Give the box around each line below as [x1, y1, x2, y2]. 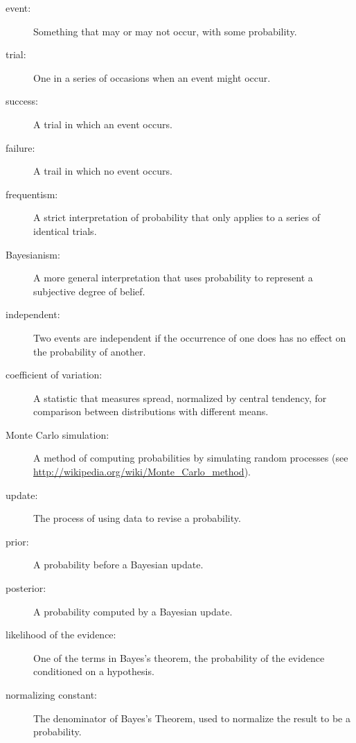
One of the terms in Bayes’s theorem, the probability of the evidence [33, 650, 325, 665]
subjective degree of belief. [33, 283, 145, 298]
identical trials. [33, 223, 97, 238]
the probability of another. [33, 344, 146, 358]
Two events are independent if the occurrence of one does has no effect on [33, 330, 346, 344]
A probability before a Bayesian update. [33, 557, 204, 572]
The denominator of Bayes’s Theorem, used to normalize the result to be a [33, 710, 350, 725]
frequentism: [6, 186, 58, 201]
